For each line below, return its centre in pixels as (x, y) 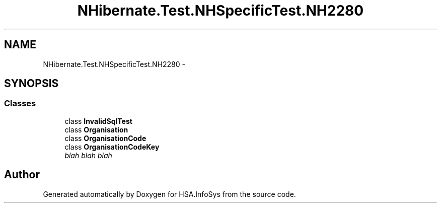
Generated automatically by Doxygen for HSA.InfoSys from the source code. (169, 194)
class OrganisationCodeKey (112, 147)
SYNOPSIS (31, 84)
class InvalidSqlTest (98, 121)
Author (22, 175)
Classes (20, 104)
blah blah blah (88, 155)
